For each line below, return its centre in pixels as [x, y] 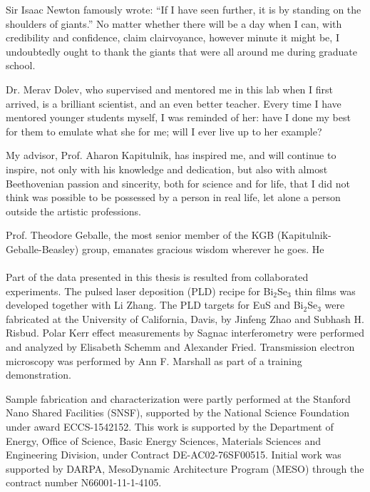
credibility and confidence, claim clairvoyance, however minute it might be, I [173, 37]
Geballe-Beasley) [42, 248]
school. [21, 65]
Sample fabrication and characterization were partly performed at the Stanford [178, 398]
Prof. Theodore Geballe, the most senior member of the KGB [140, 235]
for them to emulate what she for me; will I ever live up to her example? [164, 131]
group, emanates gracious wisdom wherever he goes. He [203, 248]
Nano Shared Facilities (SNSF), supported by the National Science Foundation [178, 412]
